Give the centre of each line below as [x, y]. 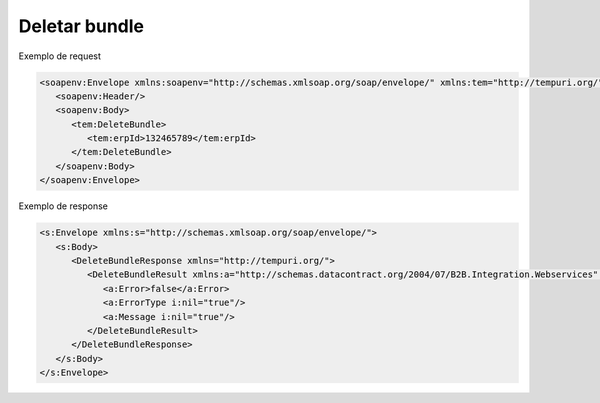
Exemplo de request [60, 56]
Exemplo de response [63, 206]
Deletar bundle [81, 26]
